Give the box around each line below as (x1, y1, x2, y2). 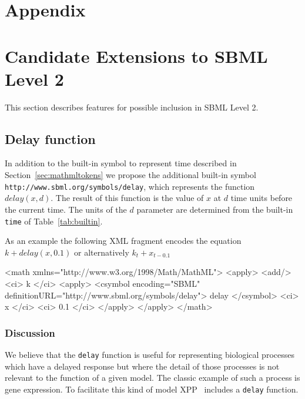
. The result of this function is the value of (51, 192, 204, 204)
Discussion (5, 325, 55, 340)
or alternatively (73, 246, 129, 258)
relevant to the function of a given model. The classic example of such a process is (5, 371, 300, 384)
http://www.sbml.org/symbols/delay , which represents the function (5, 180, 255, 192)
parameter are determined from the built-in (136, 203, 293, 215)
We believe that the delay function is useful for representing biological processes (5, 348, 294, 360)
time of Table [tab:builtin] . (5, 214, 103, 227)
